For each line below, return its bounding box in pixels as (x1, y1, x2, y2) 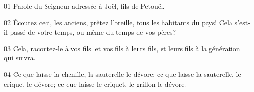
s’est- (234, 17, 250, 27)
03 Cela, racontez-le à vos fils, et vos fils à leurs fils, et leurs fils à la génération (4, 43, 240, 53)
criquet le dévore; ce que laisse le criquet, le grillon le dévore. (4, 78, 186, 89)
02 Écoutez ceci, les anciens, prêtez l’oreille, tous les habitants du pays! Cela (4, 17, 232, 27)
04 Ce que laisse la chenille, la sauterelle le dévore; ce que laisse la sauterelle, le (4, 69, 241, 79)
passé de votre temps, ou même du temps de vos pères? (10, 27, 176, 37)
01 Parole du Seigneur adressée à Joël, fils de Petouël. (4, 1, 165, 11)
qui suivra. (4, 53, 36, 63)
